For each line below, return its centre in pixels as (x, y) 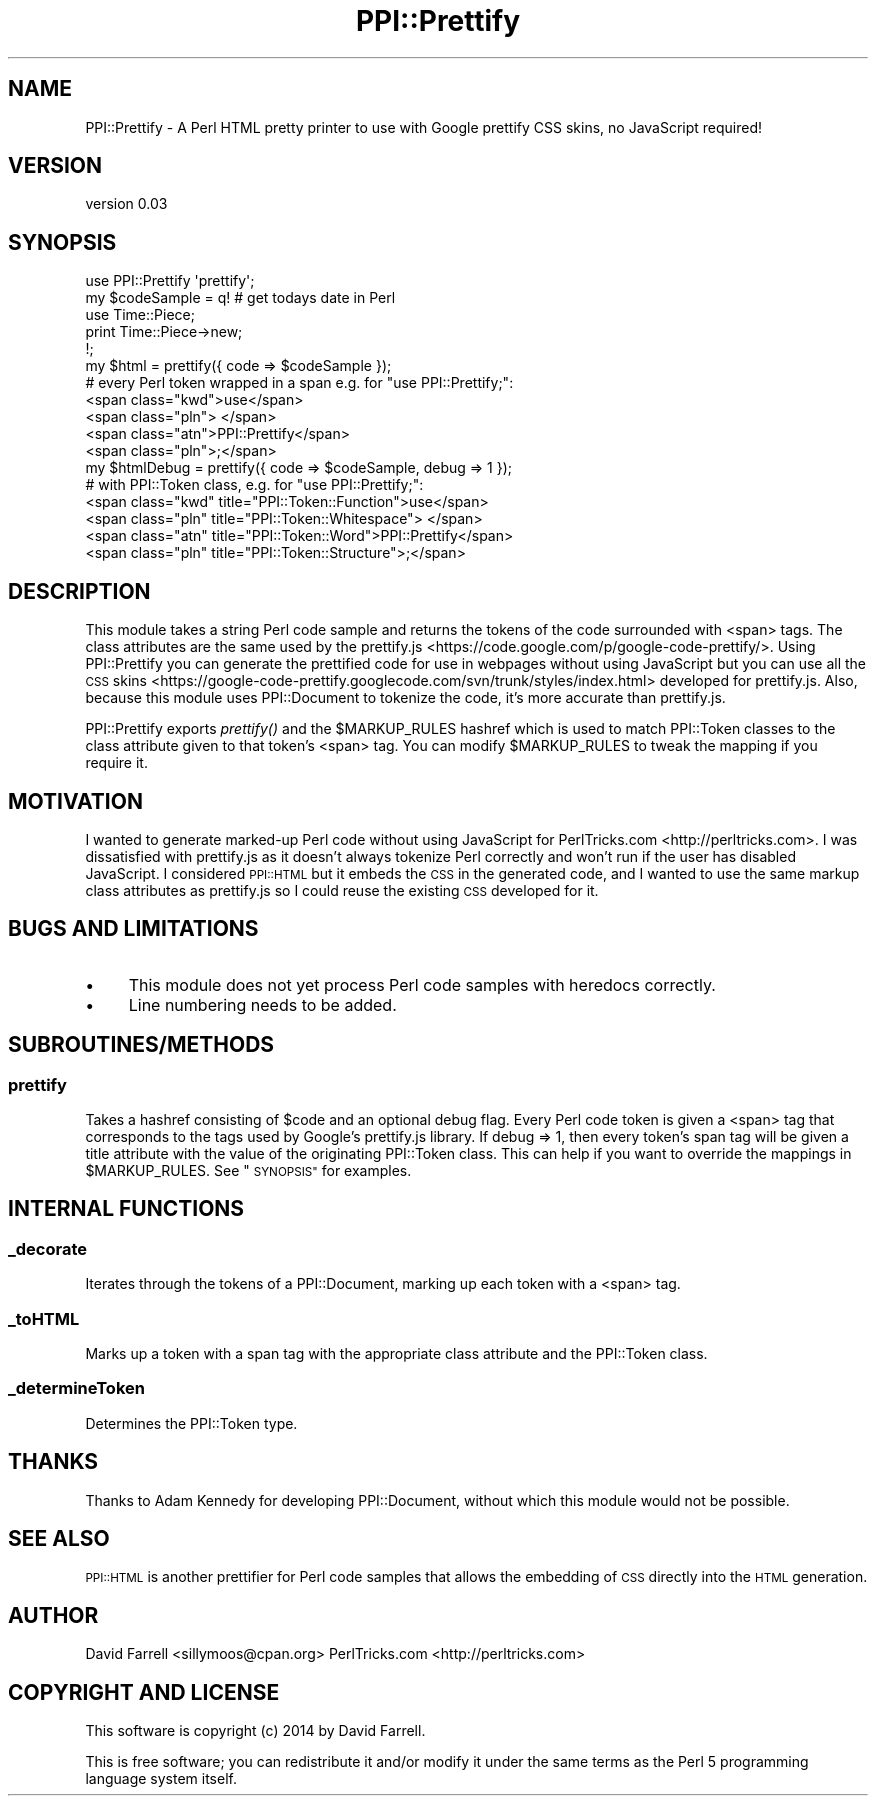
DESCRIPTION (79, 591)
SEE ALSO (59, 1539)
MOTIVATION (75, 801)
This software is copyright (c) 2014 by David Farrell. (255, 1731)
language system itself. (161, 1779)
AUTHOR (53, 1615)
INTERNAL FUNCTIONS (126, 1209)
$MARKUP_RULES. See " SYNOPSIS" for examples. (248, 1171)
